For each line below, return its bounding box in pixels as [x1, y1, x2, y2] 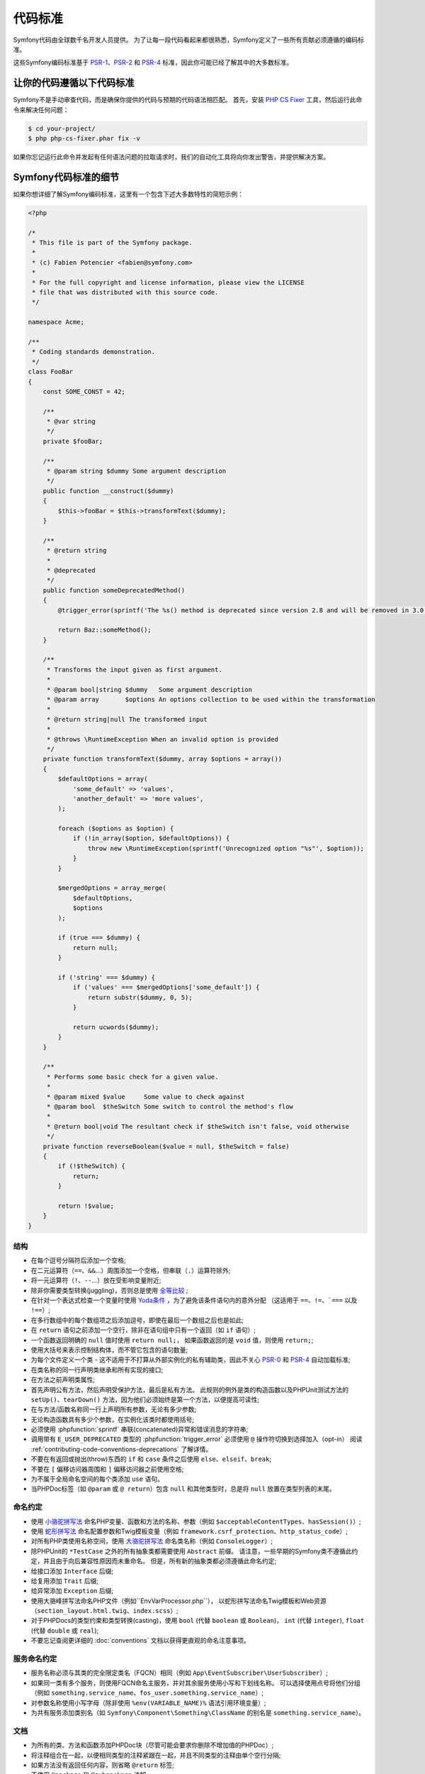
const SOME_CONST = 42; [42, 387, 125, 395]
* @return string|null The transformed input [46, 715, 208, 723]
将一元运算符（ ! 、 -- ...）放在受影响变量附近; [30, 1276, 161, 1284]
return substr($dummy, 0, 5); [87, 993, 193, 1001]
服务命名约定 [13, 1654, 57, 1664]
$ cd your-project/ [28, 124, 96, 133]
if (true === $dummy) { [57, 934, 141, 942]
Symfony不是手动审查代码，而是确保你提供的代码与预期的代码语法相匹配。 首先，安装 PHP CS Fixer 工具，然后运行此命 [13, 96, 363, 104]
